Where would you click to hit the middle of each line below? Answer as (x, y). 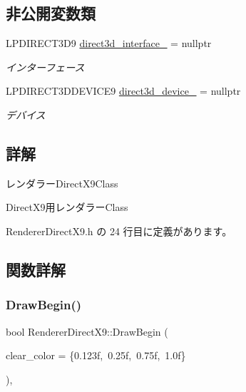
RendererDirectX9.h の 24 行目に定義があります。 (119, 231)
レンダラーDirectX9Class (62, 183)
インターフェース (45, 67)
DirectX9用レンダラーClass (67, 207)
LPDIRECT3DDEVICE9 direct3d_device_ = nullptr (123, 91)
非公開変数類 (51, 13)
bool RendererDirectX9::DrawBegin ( (87, 331)
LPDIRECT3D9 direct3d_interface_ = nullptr (109, 43)
